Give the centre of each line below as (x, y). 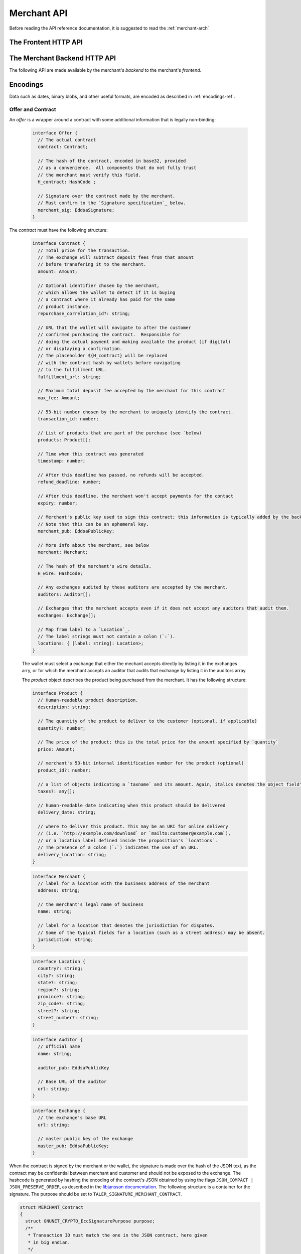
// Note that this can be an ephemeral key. (93, 524)
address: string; (59, 891)
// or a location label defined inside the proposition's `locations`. (128, 840)
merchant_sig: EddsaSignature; (76, 210)
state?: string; (58, 983)
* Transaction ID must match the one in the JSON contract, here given (118, 1235)
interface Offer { (55, 133)
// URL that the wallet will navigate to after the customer (115, 328)
